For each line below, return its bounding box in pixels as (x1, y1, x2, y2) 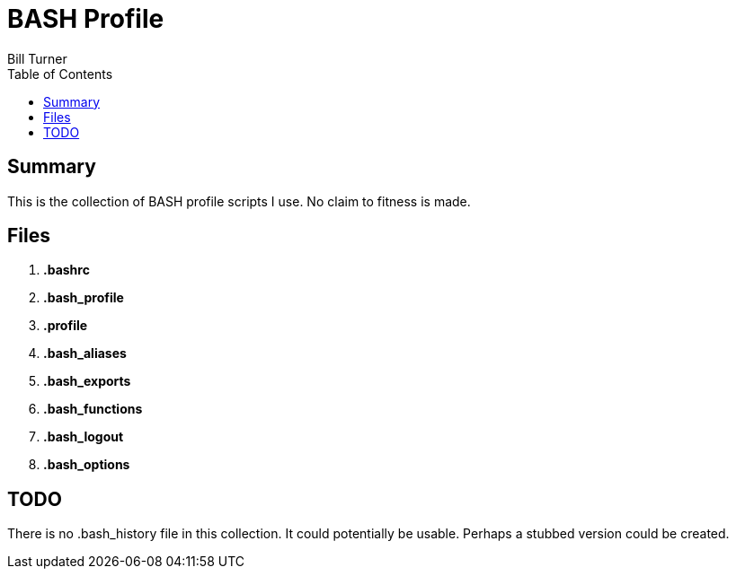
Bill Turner (7, 50, 67, 66)
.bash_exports (43, 373, 131, 389)
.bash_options (43, 457, 130, 473)
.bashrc (43, 262, 90, 278)
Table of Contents (7, 65, 113, 82)
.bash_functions (43, 401, 143, 417)
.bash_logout (43, 429, 124, 445)
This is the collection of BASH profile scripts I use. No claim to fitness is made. (7, 193, 471, 209)
